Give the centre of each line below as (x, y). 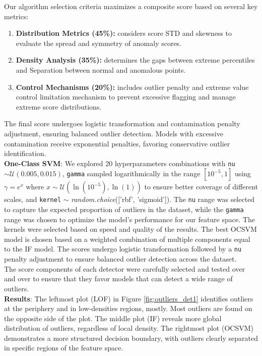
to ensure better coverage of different (201, 187)
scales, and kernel (33, 199)
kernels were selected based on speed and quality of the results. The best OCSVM (130, 229)
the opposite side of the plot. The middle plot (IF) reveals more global (113, 318)
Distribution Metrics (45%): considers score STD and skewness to (124, 33)
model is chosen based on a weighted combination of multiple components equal (127, 239)
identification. (25, 153)
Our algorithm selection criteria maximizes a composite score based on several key (131, 6)
